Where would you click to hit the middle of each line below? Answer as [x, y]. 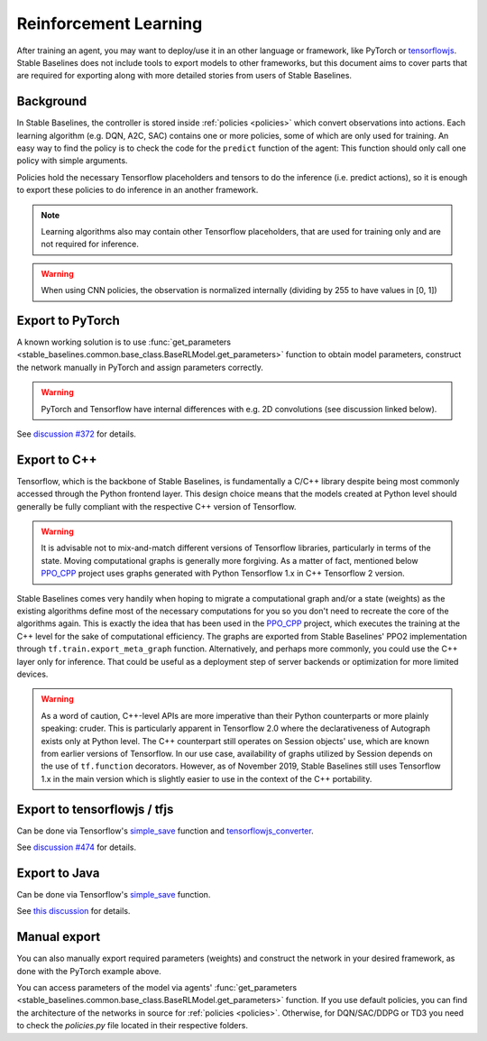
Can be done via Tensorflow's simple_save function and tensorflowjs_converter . [165, 831]
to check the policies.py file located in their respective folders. [132, 1026]
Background [52, 101]
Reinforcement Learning [110, 23]
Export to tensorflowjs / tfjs [95, 809]
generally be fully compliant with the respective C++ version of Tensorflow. [156, 506]
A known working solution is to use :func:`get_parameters [124, 342]
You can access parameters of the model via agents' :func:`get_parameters [157, 987]
